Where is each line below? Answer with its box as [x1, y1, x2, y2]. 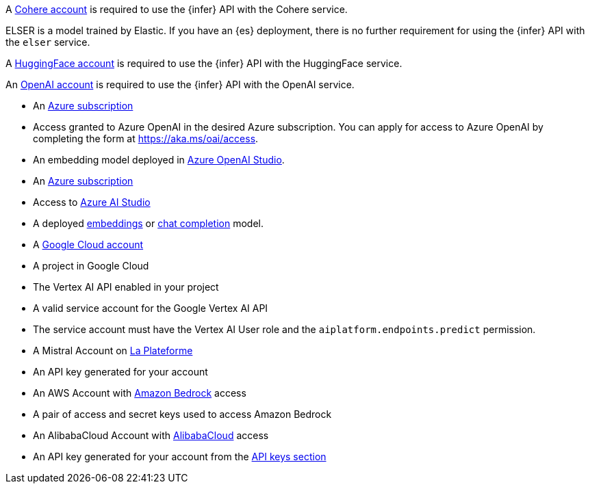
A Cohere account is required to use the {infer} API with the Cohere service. [5, 3, 348, 15]
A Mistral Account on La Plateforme [33, 345, 193, 356]
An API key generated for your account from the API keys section [33, 451, 326, 462]
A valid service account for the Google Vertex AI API [33, 302, 268, 314]
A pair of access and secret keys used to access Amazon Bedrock [33, 408, 332, 420]
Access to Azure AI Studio [33, 196, 151, 208]
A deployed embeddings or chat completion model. [33, 217, 264, 229]
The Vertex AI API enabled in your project [33, 281, 219, 293]
